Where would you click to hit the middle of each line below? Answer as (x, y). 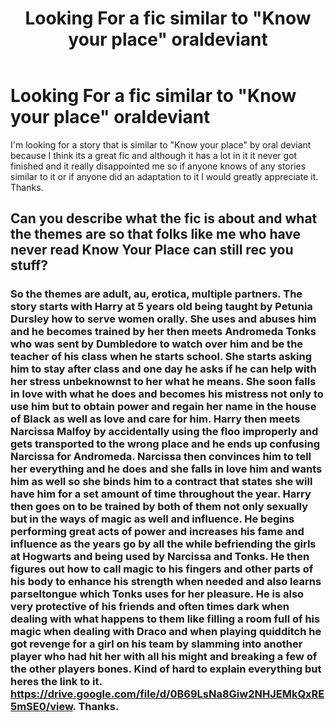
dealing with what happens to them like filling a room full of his (165, 619)
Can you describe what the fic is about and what (164, 218)
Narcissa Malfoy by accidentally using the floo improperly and (164, 432)
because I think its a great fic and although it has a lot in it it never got (154, 155)
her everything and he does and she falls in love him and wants (166, 469)
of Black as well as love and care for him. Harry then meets (155, 419)
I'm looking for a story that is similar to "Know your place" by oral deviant (161, 144)
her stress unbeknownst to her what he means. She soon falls (163, 382)
